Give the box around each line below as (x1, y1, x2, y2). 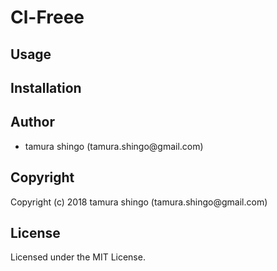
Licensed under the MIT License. (10, 251, 146, 263)
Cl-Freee (10, 6, 85, 29)
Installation (10, 79, 82, 96)
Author (10, 114, 55, 131)
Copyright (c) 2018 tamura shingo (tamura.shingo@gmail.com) (10, 196, 268, 208)
